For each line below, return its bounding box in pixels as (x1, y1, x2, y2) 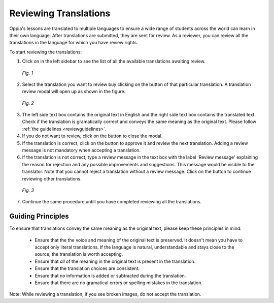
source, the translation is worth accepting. (35, 251, 123, 257)
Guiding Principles (9, 212, 70, 221)
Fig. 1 (22, 70, 33, 76)
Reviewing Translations (9, 8, 111, 19)
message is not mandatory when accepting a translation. (22, 147, 141, 154)
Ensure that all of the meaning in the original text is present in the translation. (35, 258, 195, 264)
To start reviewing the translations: (9, 49, 82, 55)
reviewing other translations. (22, 175, 82, 181)
